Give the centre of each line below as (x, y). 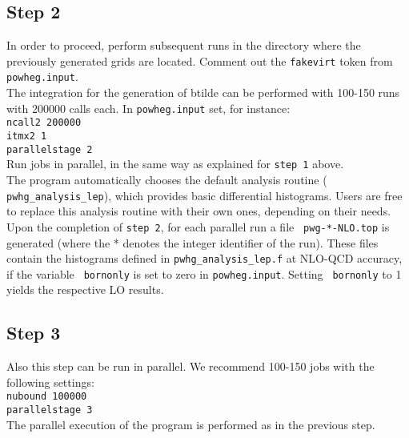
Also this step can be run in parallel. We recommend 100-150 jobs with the (190, 366)
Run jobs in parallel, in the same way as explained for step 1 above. (175, 164)
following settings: (50, 382)
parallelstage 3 (50, 410)
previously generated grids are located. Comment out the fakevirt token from (200, 60)
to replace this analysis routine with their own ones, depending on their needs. (199, 211)
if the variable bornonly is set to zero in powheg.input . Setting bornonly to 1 (204, 273)
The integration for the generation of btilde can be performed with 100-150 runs (203, 92)
